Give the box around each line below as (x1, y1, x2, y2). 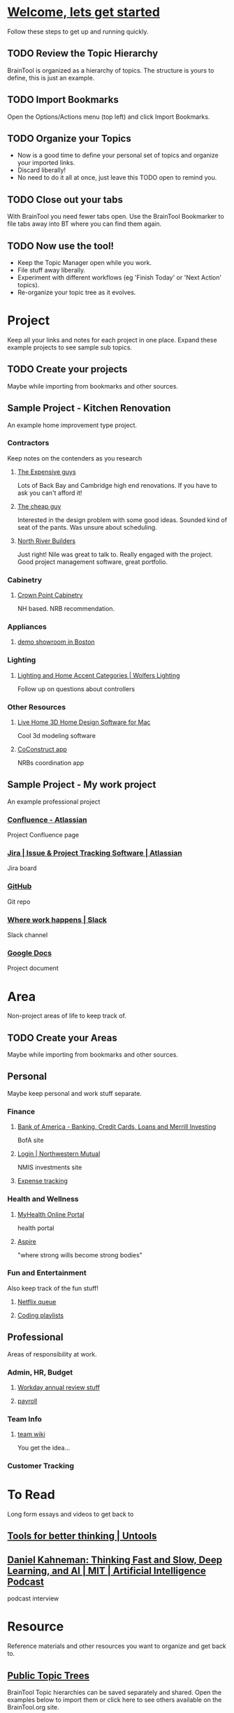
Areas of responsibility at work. (7, 1350, 97, 1358)
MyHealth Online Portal (17, 1210, 85, 1218)
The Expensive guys (17, 468, 76, 476)
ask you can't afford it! (17, 489, 82, 497)
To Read (7, 1487, 56, 1503)
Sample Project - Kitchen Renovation (7, 403, 171, 414)
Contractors (7, 438, 50, 448)
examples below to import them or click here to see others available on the (7, 1696, 222, 1704)
